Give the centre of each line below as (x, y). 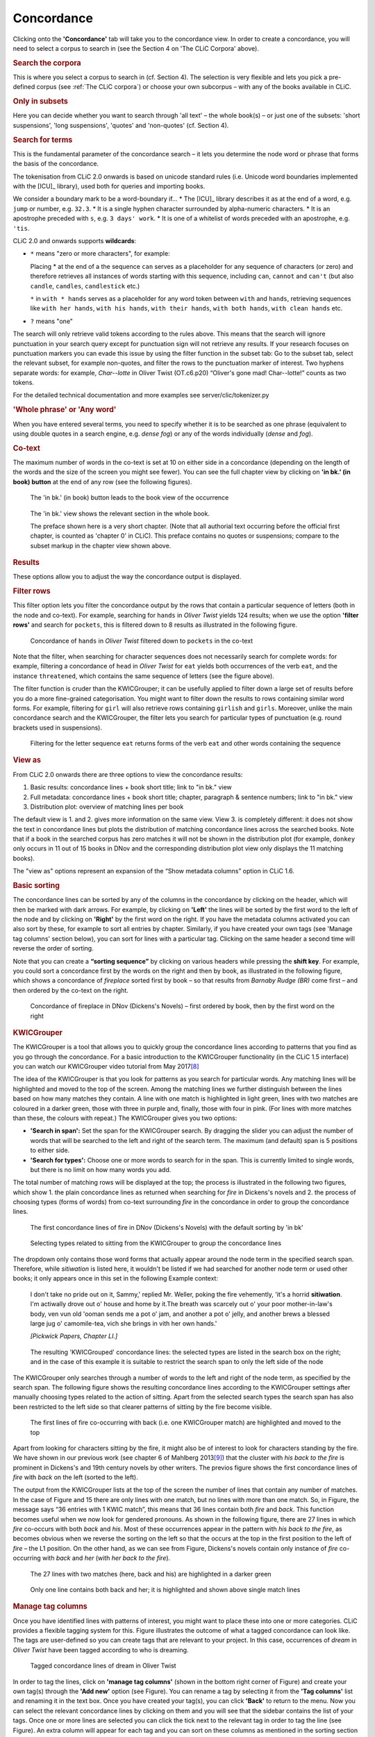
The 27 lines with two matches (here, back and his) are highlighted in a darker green (151, 1574)
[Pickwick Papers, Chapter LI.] (74, 1336)
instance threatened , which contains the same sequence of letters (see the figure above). (143, 676)
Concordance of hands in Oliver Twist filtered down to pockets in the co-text (142, 641)
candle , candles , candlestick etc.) (85, 286)
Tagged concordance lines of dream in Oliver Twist (103, 1666)
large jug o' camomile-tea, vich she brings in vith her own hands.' (124, 1323)
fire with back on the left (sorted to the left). (75, 1477)
